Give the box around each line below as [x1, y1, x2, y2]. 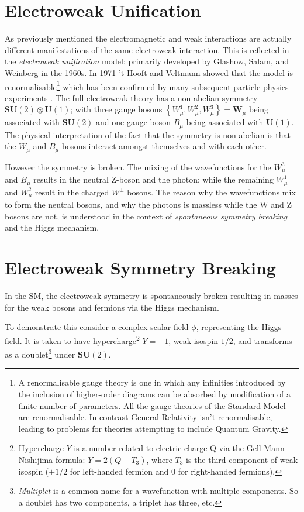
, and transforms [233, 334, 292, 346]
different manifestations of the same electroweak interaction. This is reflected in [5, 43, 289, 56]
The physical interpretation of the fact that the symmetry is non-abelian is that [5, 128, 291, 140]
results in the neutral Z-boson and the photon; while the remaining [33, 173, 274, 185]
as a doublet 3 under [5, 346, 75, 360]
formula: [55, 453, 85, 465]
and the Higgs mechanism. [5, 221, 99, 233]
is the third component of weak [186, 453, 298, 465]
